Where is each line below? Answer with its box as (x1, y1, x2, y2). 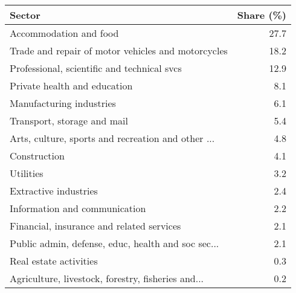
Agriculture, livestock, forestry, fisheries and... (10, 271, 204, 285)
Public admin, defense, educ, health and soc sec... (10, 236, 219, 250)
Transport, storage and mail (10, 114, 128, 127)
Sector (10, 8, 40, 22)
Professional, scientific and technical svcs (10, 61, 182, 75)
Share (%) (237, 8, 287, 22)
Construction (10, 149, 65, 163)
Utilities (10, 166, 43, 180)
